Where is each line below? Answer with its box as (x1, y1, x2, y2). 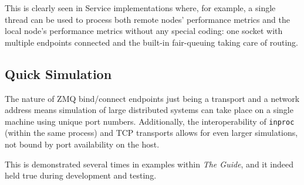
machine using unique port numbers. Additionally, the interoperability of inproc (5, 115, 295, 127)
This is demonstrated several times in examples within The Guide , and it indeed (5, 157, 294, 170)
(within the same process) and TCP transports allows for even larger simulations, (5, 126, 298, 139)
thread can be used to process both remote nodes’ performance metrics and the (5, 13, 290, 25)
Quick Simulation (5, 64, 112, 83)
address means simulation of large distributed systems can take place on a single (5, 104, 293, 116)
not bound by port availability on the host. (5, 138, 160, 150)
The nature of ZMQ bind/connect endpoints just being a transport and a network (5, 92, 300, 104)
